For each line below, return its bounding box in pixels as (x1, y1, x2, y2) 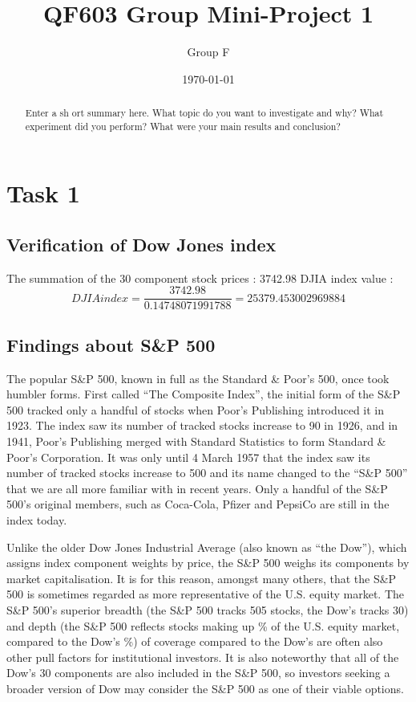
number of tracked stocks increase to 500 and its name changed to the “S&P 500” (6, 464, 408, 481)
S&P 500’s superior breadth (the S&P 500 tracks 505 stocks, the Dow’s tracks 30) (6, 601, 409, 618)
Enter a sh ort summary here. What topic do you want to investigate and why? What (25, 106, 384, 120)
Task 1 (6, 177, 80, 210)
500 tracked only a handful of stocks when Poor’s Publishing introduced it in (6, 401, 385, 418)
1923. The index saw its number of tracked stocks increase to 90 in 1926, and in (6, 417, 398, 434)
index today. (6, 512, 67, 529)
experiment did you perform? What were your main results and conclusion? (25, 119, 341, 133)
